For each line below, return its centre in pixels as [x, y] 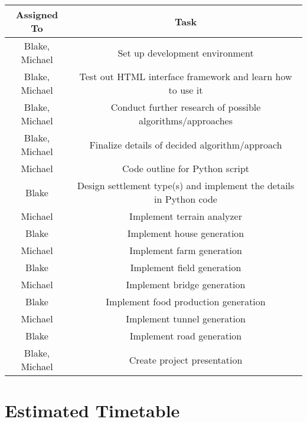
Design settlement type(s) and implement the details [186, 185]
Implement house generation [186, 233]
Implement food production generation [186, 301]
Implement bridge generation [186, 284]
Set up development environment [186, 52]
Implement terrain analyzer [186, 216]
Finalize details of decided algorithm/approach [186, 144]
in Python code [186, 199]
